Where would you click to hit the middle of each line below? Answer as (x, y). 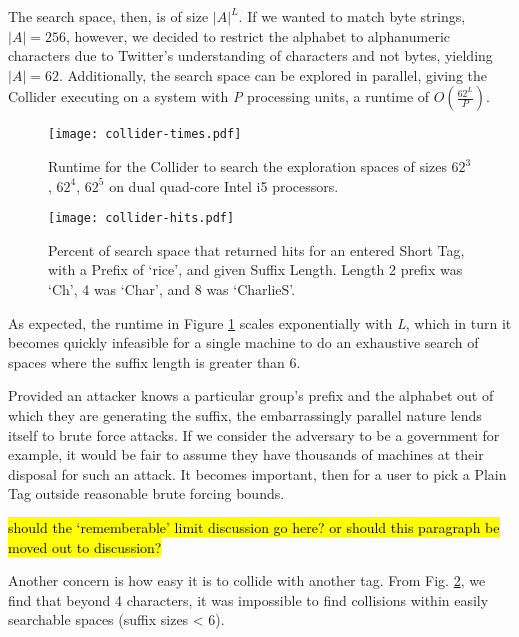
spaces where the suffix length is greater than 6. (154, 361)
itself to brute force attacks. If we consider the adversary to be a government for (254, 434)
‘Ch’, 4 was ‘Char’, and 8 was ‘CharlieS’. (172, 289)
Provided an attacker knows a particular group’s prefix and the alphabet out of (251, 395)
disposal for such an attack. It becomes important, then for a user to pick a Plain (257, 473)
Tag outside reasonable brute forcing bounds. (146, 493)
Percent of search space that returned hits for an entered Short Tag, (256, 249)
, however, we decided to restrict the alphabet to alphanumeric (257, 35)
